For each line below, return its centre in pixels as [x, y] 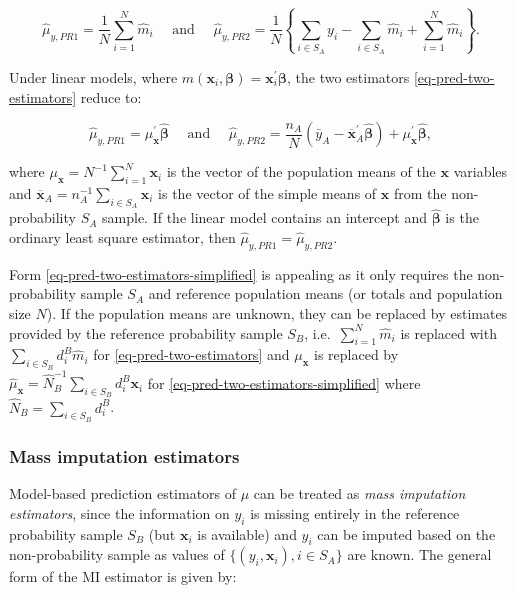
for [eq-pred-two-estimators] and [191, 354]
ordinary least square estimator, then [122, 236]
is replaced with [448, 332]
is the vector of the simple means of [267, 192]
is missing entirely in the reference [355, 512]
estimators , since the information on [119, 512]
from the [420, 192]
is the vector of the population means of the [301, 171]
